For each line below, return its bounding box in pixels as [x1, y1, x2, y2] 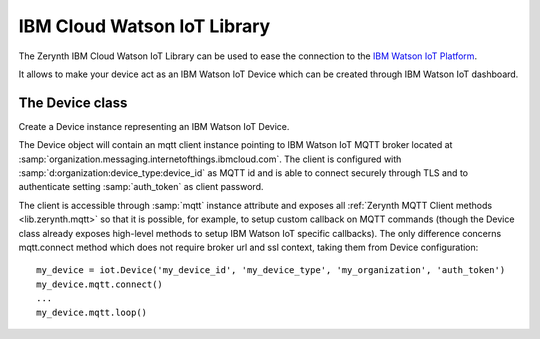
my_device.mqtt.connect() [36, 278, 164, 290]
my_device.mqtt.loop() [36, 306, 148, 318]
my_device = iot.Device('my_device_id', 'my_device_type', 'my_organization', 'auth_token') [36, 265, 506, 276]
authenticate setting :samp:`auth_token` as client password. [18, 181, 264, 193]
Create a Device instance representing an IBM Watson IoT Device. [18, 120, 290, 132]
